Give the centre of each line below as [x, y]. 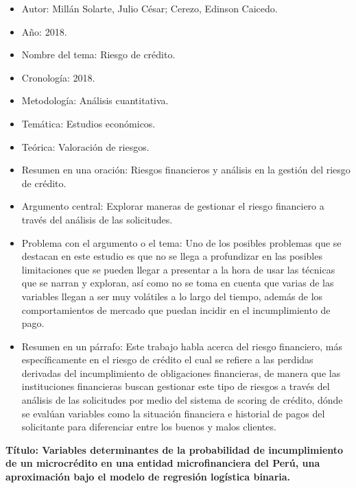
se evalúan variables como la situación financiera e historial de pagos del [173, 413]
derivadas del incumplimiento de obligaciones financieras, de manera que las [181, 373]
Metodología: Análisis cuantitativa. [95, 100]
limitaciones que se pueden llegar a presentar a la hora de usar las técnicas [178, 269]
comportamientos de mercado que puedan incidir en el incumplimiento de [176, 309]
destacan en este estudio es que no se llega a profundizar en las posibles [172, 256]
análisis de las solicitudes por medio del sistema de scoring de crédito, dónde [182, 400]
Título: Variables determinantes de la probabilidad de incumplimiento [175, 449]
